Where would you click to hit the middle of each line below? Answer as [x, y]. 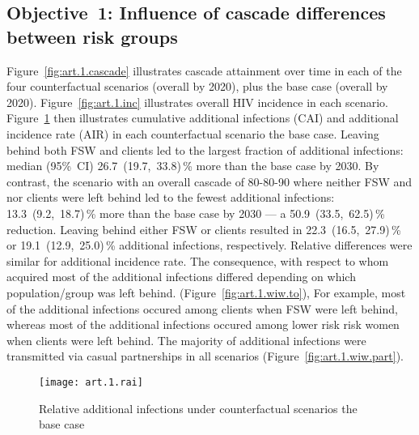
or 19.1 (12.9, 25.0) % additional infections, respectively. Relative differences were [209, 245]
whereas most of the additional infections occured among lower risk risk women [203, 324]
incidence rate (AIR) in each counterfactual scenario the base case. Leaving [193, 133]
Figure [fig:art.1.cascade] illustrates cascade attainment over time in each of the [204, 70]
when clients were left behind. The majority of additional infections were [186, 340]
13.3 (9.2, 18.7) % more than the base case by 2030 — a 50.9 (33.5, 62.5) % [196, 213]
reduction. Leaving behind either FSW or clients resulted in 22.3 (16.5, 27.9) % [204, 229]
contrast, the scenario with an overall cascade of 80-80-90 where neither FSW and [209, 181]
